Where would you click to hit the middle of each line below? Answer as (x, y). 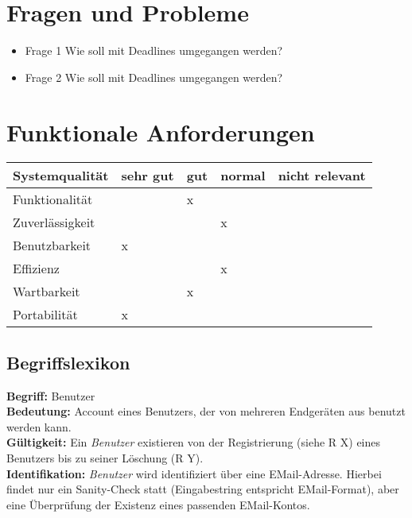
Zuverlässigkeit (54, 222)
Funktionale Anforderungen (161, 131)
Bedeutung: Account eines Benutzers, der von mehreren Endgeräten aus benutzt (206, 411)
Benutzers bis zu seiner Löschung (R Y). (105, 458)
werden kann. (39, 426)
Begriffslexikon (68, 362)
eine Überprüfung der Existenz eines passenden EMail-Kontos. (158, 504)
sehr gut (148, 176)
